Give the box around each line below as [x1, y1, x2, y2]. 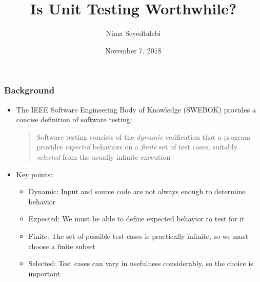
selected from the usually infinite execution [36, 151, 171, 162]
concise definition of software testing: [16, 114, 132, 125]
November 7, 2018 [105, 45, 162, 55]
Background [4, 84, 55, 97]
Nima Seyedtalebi [106, 28, 161, 39]
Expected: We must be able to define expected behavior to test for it [28, 213, 245, 224]
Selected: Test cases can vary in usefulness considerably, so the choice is [28, 258, 253, 269]
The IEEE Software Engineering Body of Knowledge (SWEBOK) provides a [16, 104, 256, 115]
